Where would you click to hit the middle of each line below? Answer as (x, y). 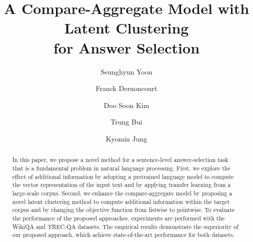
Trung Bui (126, 122)
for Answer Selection (126, 47)
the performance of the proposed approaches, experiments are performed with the (118, 218)
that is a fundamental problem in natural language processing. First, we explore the (121, 168)
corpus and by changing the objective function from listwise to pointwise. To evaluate (123, 210)
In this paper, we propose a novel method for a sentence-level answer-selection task (120, 160)
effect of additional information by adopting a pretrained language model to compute (123, 176)
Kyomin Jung (126, 138)
